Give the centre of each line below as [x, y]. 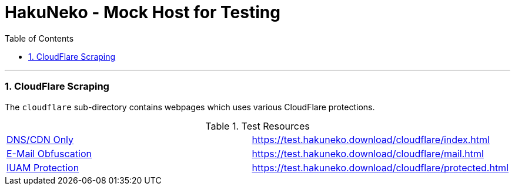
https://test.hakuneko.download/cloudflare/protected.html [380, 167]
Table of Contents [39, 38]
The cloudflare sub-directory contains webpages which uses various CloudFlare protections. [190, 107]
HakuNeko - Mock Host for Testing [143, 12]
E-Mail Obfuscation [49, 153]
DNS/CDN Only [40, 139]
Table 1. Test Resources [257, 126]
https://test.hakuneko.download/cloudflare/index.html [371, 139]
